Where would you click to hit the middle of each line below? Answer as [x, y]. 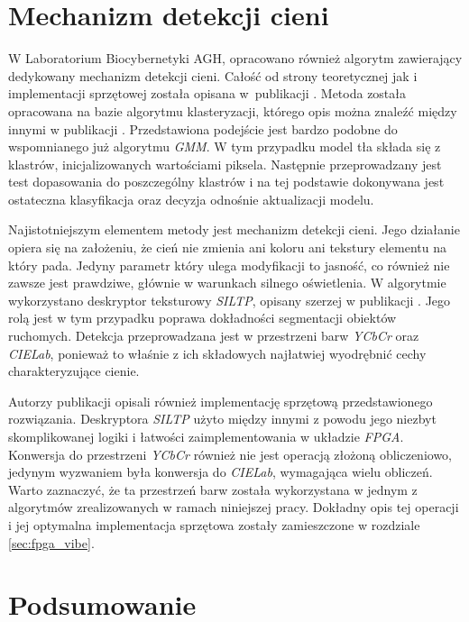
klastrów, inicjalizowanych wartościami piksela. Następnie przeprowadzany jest [225, 164]
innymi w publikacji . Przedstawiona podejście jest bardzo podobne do [203, 128]
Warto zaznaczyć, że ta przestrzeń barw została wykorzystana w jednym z [213, 489]
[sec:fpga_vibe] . [51, 542]
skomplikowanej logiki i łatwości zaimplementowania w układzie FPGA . [206, 436]
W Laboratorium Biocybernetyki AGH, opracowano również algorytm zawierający [235, 58]
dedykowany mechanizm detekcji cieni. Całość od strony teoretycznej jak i [213, 75]
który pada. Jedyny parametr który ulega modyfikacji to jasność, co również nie [229, 265]
